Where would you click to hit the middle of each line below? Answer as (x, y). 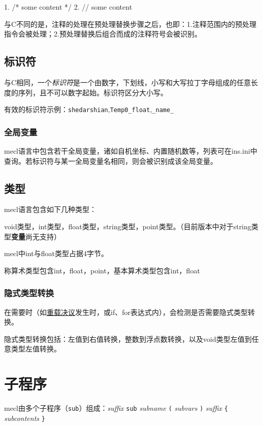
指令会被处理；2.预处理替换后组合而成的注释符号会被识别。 (103, 34)
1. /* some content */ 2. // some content (68, 7)
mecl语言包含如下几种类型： (50, 209)
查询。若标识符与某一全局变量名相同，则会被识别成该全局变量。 (111, 161)
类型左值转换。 (36, 349)
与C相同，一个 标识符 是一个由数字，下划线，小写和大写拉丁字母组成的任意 (128, 82)
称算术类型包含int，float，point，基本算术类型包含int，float (102, 270)
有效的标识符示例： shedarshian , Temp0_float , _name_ (89, 109)
